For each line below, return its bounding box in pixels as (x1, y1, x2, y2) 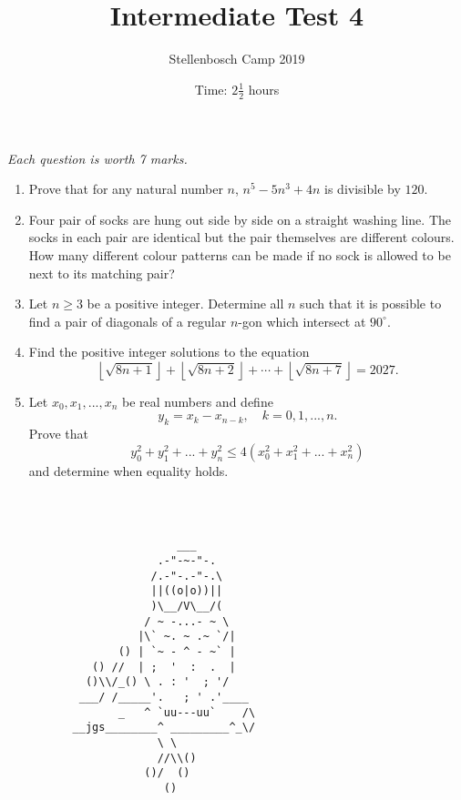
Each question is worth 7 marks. (7, 148, 188, 167)
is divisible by (324, 179, 401, 198)
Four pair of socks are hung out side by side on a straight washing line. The (28, 209, 451, 228)
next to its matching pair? (28, 263, 175, 282)
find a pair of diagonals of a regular (28, 311, 227, 330)
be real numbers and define (122, 391, 273, 410)
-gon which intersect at (238, 311, 366, 330)
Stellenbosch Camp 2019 (169, 49, 305, 68)
